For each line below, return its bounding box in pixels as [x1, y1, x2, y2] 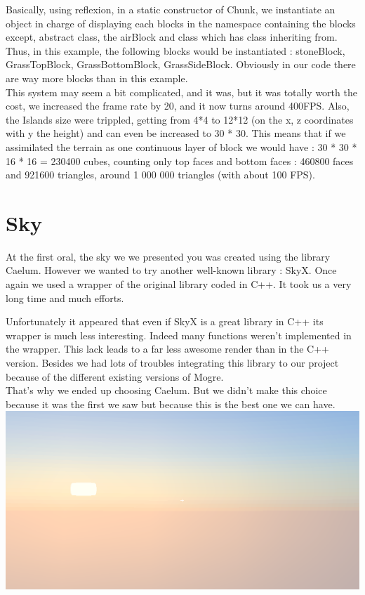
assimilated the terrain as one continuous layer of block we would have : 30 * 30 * [6, 139, 357, 154]
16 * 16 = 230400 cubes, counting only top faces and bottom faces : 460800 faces [6, 153, 354, 168]
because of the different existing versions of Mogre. [6, 369, 224, 384]
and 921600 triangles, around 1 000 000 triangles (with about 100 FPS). [6, 167, 315, 182]
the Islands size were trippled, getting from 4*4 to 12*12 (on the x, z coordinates [6, 112, 354, 126]
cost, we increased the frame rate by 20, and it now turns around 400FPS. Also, [6, 98, 350, 113]
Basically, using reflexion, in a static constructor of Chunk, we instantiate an [6, 2, 336, 16]
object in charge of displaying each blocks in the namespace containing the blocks [6, 15, 356, 30]
